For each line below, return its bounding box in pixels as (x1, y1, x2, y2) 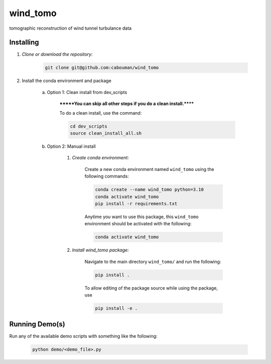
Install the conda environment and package (22, 78, 111, 84)
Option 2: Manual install (47, 143, 96, 149)
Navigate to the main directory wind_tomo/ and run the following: (84, 258, 221, 264)
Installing (9, 38, 40, 47)
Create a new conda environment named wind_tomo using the (84, 166, 214, 172)
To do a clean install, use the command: (59, 110, 142, 116)
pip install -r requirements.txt (95, 201, 178, 206)
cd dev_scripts (70, 123, 107, 129)
